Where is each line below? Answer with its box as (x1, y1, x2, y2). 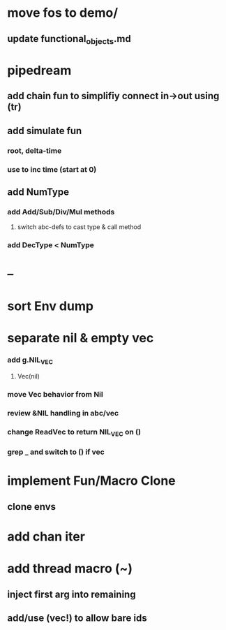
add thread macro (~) (7, 561, 133, 577)
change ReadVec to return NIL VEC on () (7, 427, 142, 438)
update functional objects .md (7, 33, 131, 46)
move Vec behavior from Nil (7, 390, 103, 400)
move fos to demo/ (7, 5, 119, 21)
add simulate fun (7, 124, 82, 137)
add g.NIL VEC (7, 355, 54, 366)
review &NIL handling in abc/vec (7, 409, 119, 418)
